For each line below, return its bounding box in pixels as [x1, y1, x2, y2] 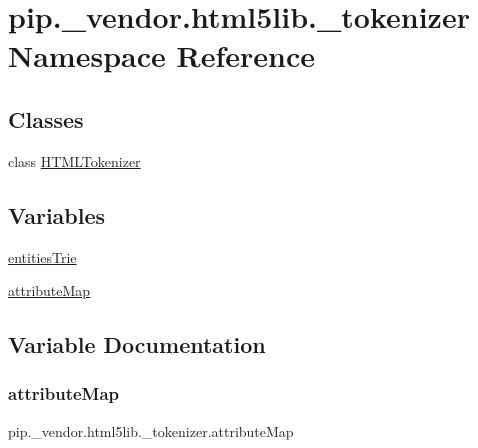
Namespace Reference [8, 35, 315, 76]
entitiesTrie [8, 246, 77, 267]
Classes [8, 103, 84, 134]
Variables [8, 199, 106, 230]
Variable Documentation [8, 329, 266, 360]
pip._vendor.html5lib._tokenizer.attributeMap [8, 420, 294, 441]
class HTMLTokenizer [8, 150, 141, 171]
